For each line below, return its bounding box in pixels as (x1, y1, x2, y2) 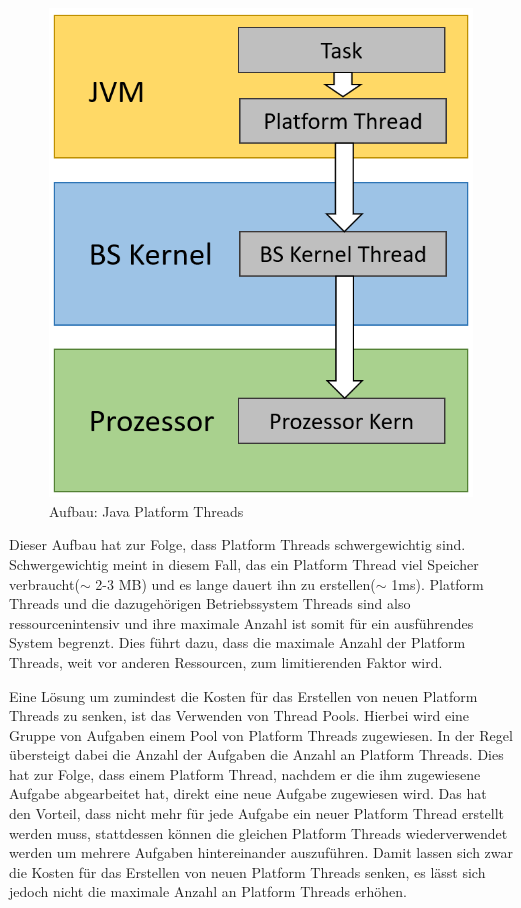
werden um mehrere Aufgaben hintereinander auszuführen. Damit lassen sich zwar (9, 842, 513, 863)
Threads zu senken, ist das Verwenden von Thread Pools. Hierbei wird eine (9, 705, 470, 726)
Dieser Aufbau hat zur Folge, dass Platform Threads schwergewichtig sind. (9, 534, 466, 555)
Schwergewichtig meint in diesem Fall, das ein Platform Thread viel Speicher (9, 553, 479, 574)
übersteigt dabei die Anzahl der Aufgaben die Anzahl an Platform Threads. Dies (9, 744, 504, 765)
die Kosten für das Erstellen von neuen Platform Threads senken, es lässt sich (9, 861, 486, 882)
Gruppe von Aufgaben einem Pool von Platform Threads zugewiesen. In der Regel (9, 724, 513, 745)
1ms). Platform (391, 573, 484, 594)
